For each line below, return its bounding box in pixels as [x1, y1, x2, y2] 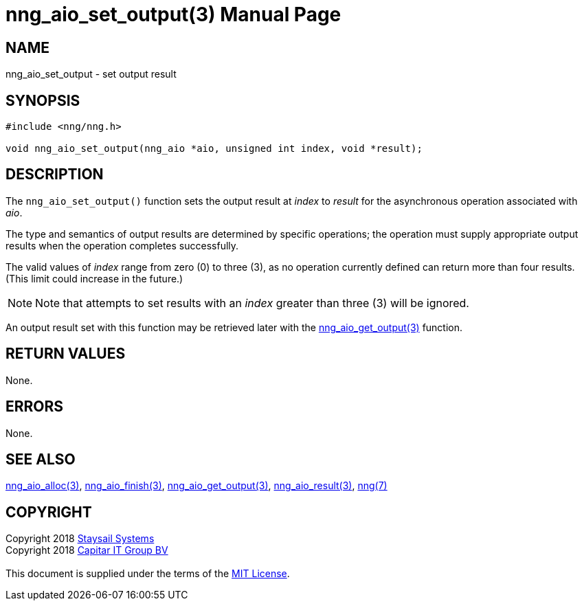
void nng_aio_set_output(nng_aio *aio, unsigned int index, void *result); [5, 143, 423, 155]
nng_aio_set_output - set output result [5, 68, 177, 80]
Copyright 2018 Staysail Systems [5, 532, 155, 545]
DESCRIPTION [5, 166, 104, 183]
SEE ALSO [5, 450, 76, 468]
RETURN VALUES [5, 345, 126, 363]
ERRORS [5, 398, 64, 416]
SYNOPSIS [5, 91, 80, 109]
